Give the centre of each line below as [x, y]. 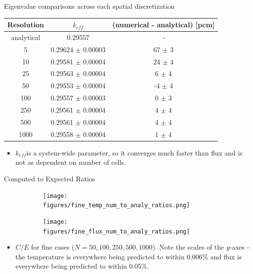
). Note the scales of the [188, 247]
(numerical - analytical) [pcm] [164, 25]
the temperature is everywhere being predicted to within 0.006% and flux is [128, 256]
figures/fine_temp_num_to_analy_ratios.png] [116, 205]
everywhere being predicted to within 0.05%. [82, 266]
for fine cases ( [53, 247]
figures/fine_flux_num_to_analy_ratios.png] [116, 231]
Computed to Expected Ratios [50, 178]
